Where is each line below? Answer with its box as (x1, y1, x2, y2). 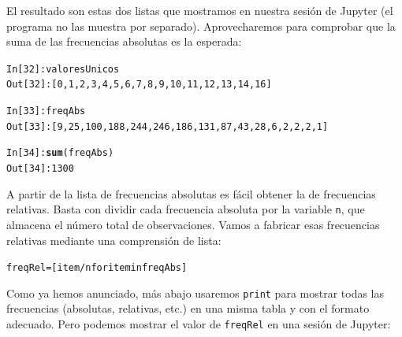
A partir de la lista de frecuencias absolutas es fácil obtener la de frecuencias (6, 185, 376, 202)
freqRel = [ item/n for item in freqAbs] (6, 262, 188, 274)
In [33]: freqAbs (6, 106, 86, 117)
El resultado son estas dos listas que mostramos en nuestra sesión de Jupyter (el (6, 2, 393, 18)
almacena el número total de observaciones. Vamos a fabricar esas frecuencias (6, 216, 380, 232)
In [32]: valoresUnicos (6, 63, 120, 75)
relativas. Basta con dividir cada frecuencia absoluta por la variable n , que (6, 201, 365, 217)
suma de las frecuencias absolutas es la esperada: (6, 33, 242, 50)
